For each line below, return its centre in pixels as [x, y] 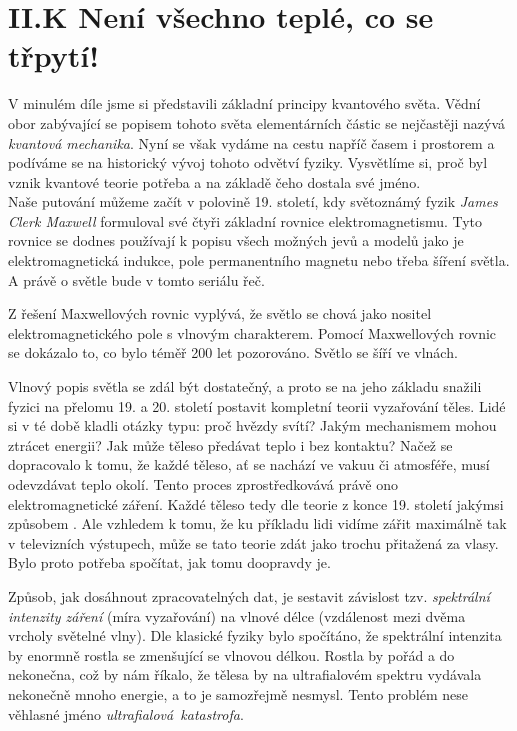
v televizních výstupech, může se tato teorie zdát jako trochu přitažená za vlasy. [253, 542]
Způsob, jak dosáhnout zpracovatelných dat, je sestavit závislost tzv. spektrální [249, 595]
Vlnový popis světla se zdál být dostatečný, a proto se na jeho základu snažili [245, 386]
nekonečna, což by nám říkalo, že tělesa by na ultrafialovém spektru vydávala [245, 674]
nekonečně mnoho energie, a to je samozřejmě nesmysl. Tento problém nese [238, 693]
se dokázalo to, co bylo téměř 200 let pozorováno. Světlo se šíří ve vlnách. [233, 352]
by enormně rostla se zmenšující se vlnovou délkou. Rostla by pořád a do [231, 654]
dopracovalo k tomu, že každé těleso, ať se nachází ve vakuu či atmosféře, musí [249, 464]
